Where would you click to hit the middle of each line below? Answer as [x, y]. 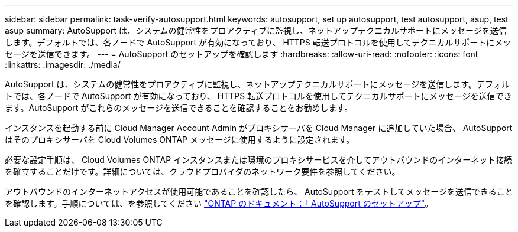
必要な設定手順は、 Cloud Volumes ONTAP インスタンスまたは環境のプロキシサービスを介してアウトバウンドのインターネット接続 [259, 160]
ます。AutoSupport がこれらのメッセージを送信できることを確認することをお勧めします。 [179, 108]
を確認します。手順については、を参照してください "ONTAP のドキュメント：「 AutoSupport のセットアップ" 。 [219, 203]
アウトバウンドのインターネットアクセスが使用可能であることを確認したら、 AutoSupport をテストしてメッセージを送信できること [259, 192]
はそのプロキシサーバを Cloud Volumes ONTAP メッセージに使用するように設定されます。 [180, 140]
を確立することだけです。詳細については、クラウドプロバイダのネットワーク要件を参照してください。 [203, 171]
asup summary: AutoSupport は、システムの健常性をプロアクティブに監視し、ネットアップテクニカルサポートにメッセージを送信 [256, 30]
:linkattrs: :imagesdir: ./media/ [63, 65]
